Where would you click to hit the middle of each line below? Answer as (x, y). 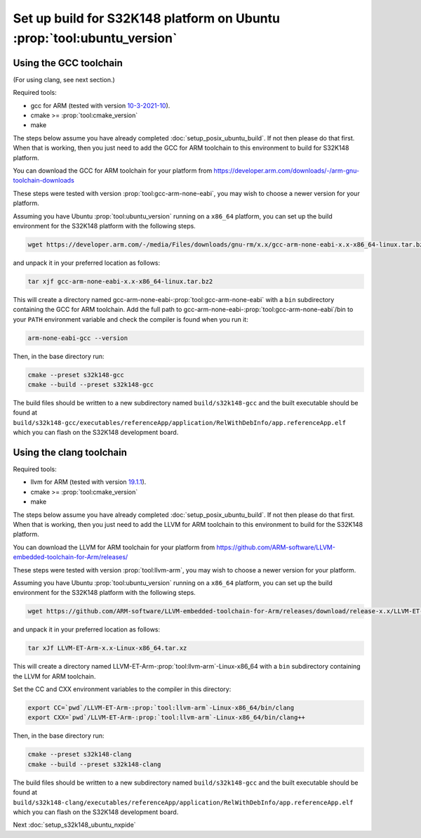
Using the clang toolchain (70, 452)
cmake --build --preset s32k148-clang (94, 764)
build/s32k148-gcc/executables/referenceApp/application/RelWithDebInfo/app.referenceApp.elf (180, 423)
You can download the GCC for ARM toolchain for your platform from (113, 170)
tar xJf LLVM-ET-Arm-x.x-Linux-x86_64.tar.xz (107, 648)
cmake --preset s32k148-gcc (76, 375)
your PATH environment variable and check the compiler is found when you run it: (131, 319)
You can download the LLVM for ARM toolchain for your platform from (114, 547)
